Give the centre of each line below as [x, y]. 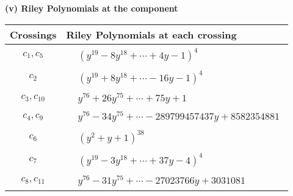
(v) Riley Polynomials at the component [92, 8]
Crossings [33, 34]
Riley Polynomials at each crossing [151, 34]
